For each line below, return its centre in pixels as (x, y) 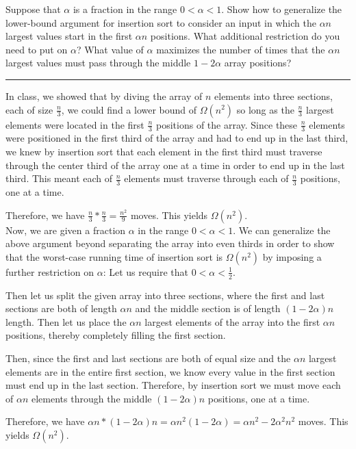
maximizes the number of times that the (241, 49)
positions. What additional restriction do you (245, 36)
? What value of (110, 49)
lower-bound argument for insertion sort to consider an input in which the (161, 22)
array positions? (258, 63)
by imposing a (292, 256)
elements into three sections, (274, 95)
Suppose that (33, 9)
